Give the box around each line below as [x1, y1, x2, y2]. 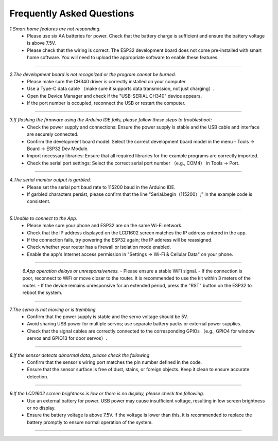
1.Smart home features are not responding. [9, 26, 101, 32]
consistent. [27, 198, 51, 205]
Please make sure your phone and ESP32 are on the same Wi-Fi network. [27, 223, 183, 229]
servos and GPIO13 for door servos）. [27, 335, 108, 341]
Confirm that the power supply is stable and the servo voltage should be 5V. [27, 314, 188, 320]
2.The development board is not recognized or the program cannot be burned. [9, 71, 176, 77]
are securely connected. [27, 131, 79, 137]
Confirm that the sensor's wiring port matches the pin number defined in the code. [27, 359, 202, 365]
